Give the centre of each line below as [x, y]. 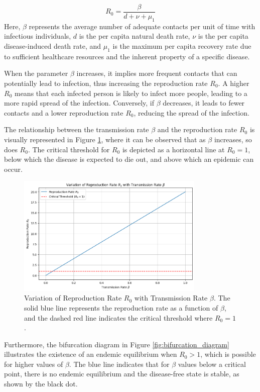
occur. [13, 169]
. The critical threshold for [69, 149]
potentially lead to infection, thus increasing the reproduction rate [106, 83]
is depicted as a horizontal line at [173, 149]
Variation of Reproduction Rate [73, 298]
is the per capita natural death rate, [135, 36]
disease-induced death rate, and [53, 46]
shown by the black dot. [41, 384]
